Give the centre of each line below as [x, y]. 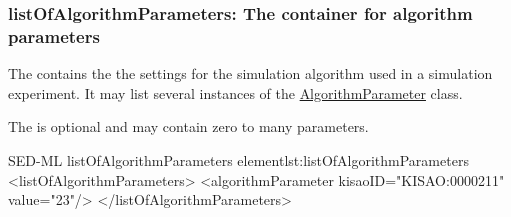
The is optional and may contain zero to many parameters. [188, 126]
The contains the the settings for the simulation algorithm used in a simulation [250, 73]
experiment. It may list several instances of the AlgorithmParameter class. [235, 92]
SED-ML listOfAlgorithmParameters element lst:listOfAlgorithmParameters [238, 159]
